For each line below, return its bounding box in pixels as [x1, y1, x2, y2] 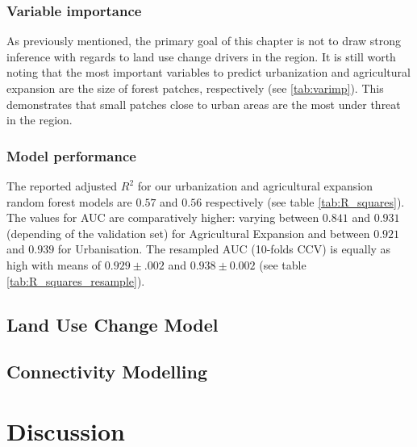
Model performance [6, 145, 136, 165]
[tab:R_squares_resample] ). [6, 272, 145, 289]
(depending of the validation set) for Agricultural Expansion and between [6, 224, 370, 241]
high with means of [6, 256, 102, 273]
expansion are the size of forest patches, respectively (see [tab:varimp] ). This [6, 80, 384, 96]
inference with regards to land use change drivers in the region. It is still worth [6, 48, 396, 65]
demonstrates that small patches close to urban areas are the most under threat [6, 95, 401, 112]
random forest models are [6, 193, 132, 210]
